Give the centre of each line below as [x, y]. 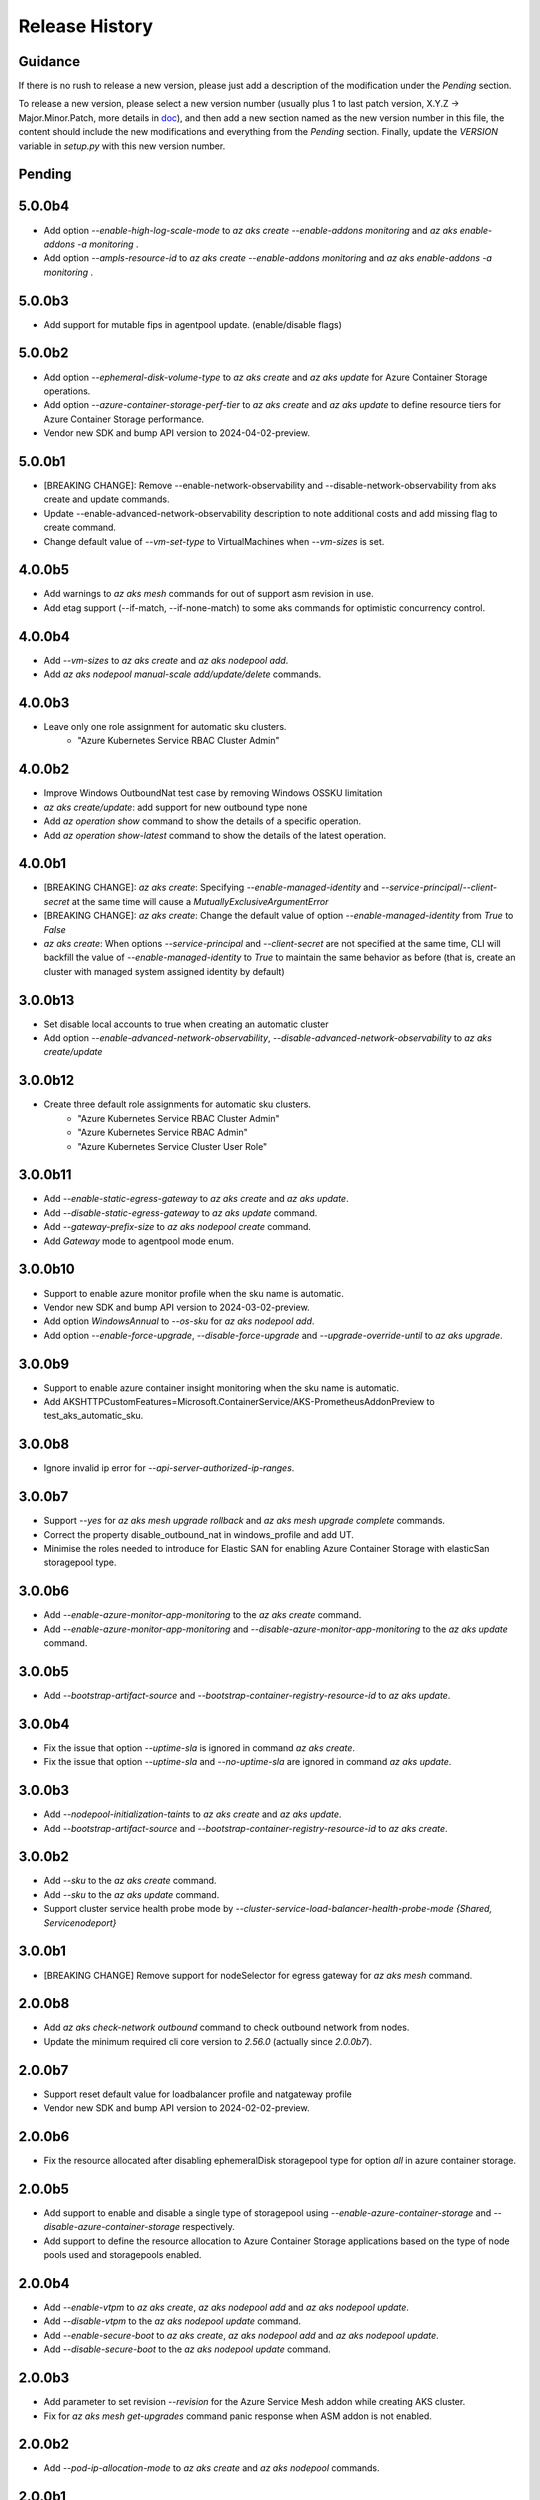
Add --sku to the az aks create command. [130, 1881]
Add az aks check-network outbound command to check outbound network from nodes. [226, 2027]
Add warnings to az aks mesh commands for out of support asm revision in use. [208, 594]
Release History [86, 26]
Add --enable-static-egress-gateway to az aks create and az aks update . [196, 1199]
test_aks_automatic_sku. [93, 1416]
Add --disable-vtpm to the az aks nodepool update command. [172, 2321]
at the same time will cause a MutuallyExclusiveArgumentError [200, 901]
